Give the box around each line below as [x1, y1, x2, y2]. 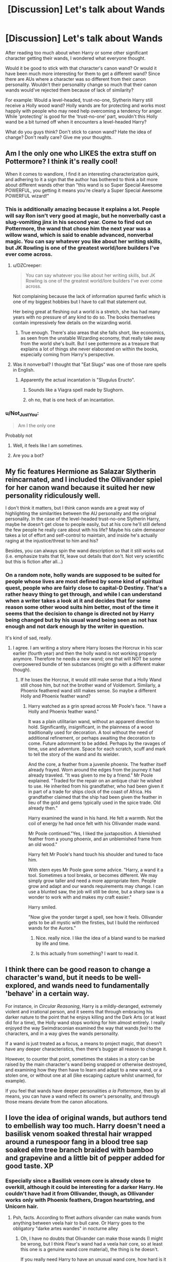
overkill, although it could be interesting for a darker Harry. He [5, 1183, 163, 1190]
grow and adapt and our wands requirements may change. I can [28, 883, 164, 889]
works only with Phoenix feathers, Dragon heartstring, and [5, 1196, 155, 1203]
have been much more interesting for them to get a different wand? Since [5, 71, 160, 77]
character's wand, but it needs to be [5, 973, 123, 982]
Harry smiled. [28, 904, 57, 910]
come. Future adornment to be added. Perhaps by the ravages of [28, 740, 166, 746]
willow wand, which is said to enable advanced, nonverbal [5, 231, 154, 238]
